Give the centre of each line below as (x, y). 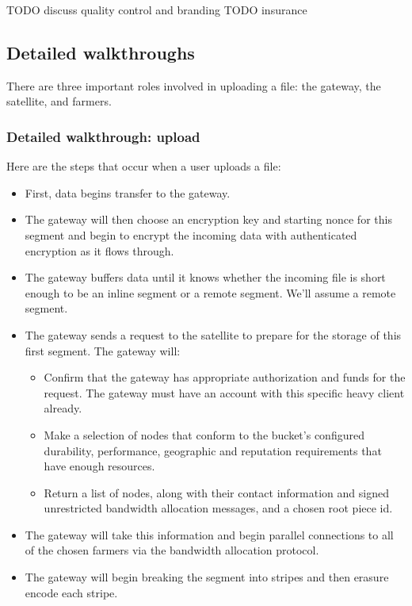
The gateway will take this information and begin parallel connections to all (209, 534)
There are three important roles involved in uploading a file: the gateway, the (194, 85)
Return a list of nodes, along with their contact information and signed (216, 492)
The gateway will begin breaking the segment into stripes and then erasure (207, 577)
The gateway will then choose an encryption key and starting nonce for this (208, 219)
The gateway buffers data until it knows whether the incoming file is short (205, 277)
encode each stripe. (71, 592)
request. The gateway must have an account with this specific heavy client (224, 392)
